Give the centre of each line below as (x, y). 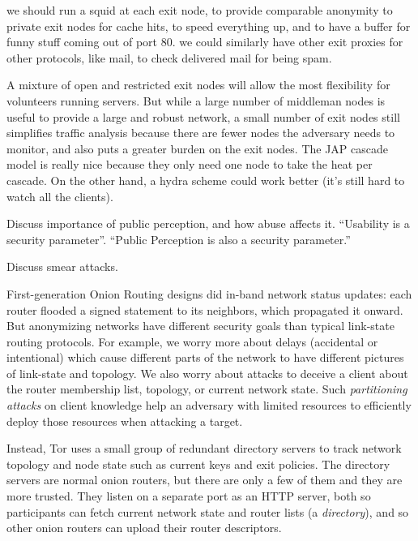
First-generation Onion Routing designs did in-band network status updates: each (209, 293)
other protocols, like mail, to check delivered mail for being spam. (169, 57)
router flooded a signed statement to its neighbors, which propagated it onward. (205, 309)
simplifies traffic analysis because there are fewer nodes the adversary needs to (201, 133)
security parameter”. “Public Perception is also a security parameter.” (179, 239)
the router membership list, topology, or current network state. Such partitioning (207, 389)
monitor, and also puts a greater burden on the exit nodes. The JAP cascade (198, 148)
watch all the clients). (60, 196)
